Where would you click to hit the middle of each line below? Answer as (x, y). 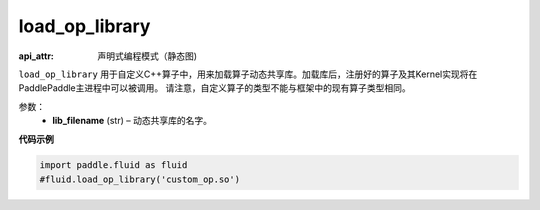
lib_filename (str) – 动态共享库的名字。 (132, 121)
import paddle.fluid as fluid (113, 165)
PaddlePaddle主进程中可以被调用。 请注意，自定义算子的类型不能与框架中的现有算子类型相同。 (214, 88)
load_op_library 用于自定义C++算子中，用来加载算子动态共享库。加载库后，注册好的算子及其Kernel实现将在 (248, 74)
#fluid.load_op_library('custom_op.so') (139, 179)
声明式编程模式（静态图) (147, 56)
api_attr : (36, 56)
